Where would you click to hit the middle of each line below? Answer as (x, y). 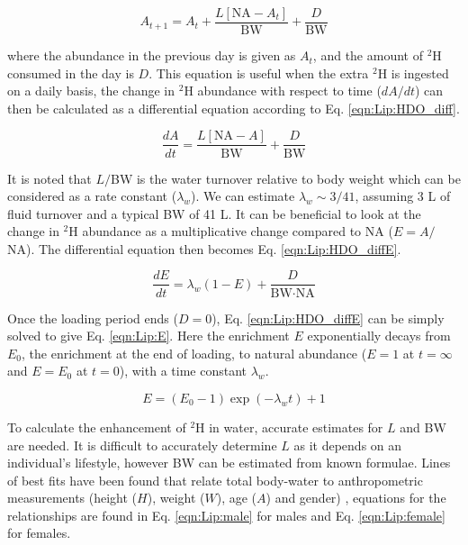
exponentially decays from (379, 336)
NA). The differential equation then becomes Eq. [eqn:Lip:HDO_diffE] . (204, 248)
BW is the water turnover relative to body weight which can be (286, 178)
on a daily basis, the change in (91, 91)
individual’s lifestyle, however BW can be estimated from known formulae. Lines (229, 463)
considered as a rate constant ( (92, 196)
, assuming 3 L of (403, 196)
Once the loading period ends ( (93, 318)
